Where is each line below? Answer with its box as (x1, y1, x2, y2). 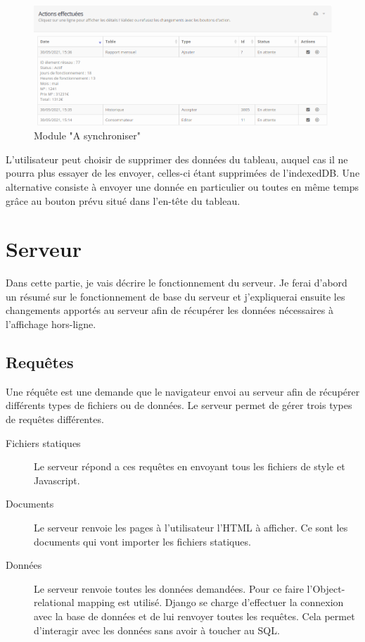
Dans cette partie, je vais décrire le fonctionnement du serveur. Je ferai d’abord (6, 275, 347, 290)
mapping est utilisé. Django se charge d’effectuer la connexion (77, 595, 344, 610)
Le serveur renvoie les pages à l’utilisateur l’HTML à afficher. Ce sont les (34, 520, 348, 535)
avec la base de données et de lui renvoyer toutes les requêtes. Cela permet (34, 608, 355, 623)
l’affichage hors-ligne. (6, 317, 96, 332)
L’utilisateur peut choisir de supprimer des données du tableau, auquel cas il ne (6, 151, 348, 166)
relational (34, 595, 75, 610)
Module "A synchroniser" (34, 128, 141, 143)
